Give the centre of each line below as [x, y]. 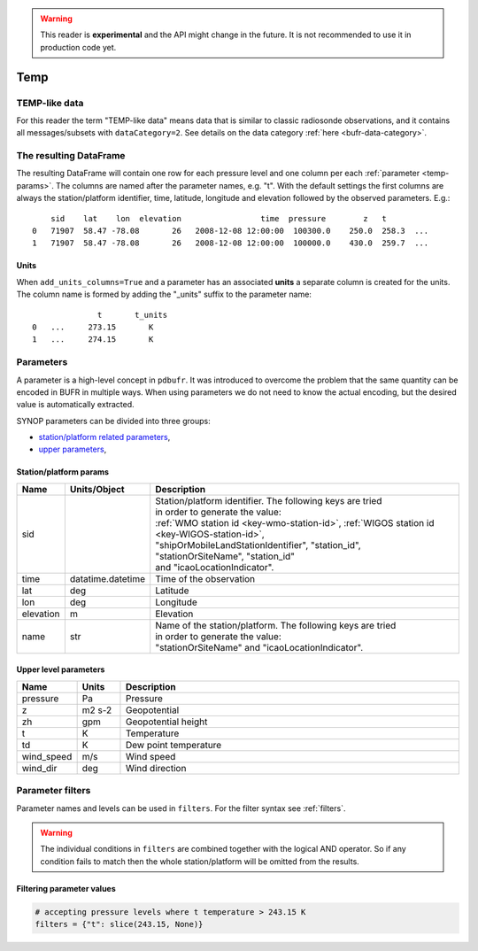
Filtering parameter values [66, 888]
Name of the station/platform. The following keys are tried [276, 625]
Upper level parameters [61, 669]
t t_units [133, 315]
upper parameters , [73, 449]
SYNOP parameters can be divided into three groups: [114, 421]
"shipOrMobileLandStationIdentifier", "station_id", [258, 545]
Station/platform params [63, 472]
